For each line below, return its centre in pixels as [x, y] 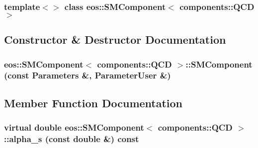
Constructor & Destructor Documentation [115, 39]
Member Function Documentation [93, 103]
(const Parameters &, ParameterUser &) [87, 75]
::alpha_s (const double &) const [72, 139]
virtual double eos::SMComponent [74, 127]
